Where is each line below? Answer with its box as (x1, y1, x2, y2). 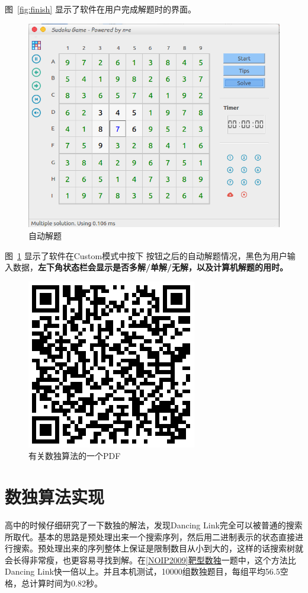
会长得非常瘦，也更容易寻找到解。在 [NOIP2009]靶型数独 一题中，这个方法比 (5, 553, 296, 566)
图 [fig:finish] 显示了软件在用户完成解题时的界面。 (5, 3, 196, 15)
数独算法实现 (5, 484, 105, 509)
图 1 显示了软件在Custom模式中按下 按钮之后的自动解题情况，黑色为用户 (5, 249, 287, 262)
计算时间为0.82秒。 (29, 576, 102, 589)
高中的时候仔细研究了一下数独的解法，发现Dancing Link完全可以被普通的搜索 (5, 519, 303, 531)
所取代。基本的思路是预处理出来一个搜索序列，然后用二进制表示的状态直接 (5, 530, 295, 543)
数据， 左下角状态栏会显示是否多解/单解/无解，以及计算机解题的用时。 (12, 261, 288, 273)
